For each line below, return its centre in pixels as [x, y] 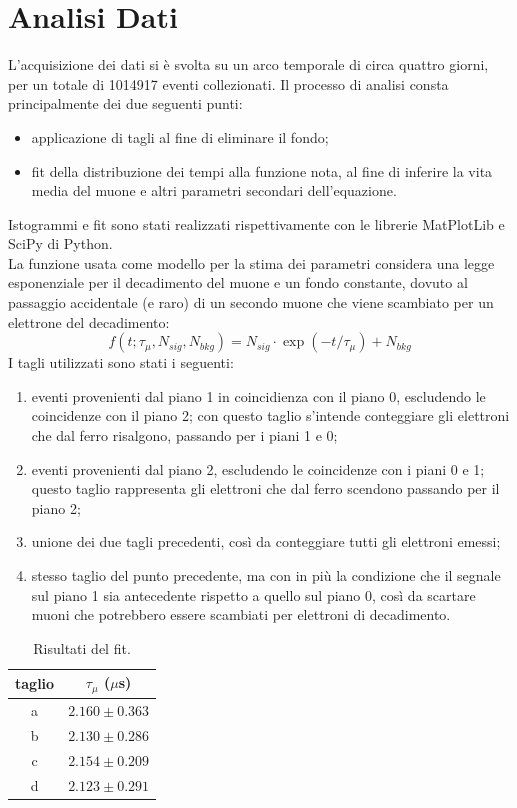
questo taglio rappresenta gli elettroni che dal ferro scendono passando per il [265, 488]
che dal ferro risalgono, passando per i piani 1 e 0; [184, 435]
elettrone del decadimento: [89, 321]
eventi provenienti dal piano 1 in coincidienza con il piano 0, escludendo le [258, 395]
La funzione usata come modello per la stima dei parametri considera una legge [251, 262]
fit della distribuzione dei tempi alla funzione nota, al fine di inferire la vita [262, 170]
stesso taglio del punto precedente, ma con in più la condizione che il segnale [266, 575]
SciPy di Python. [60, 243]
